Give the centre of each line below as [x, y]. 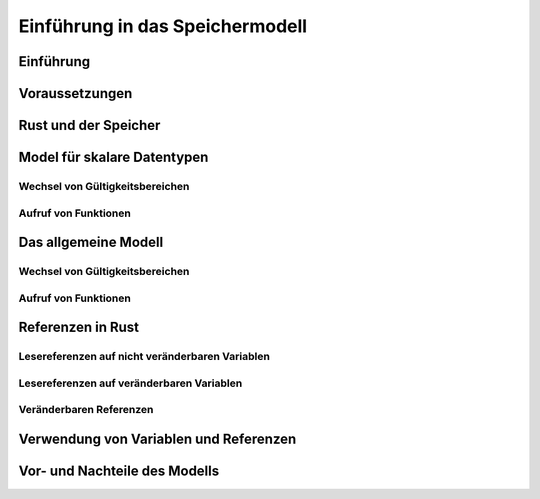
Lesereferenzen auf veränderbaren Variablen [130, 383]
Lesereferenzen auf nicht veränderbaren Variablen [144, 357]
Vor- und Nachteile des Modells [119, 471]
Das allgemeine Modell [91, 242]
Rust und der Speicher [89, 125]
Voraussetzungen [75, 93]
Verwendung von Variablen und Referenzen [157, 439]
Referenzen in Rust [79, 327]
